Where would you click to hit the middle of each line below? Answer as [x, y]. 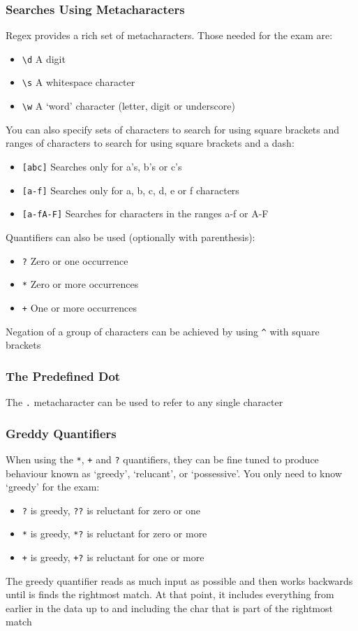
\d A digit [44, 58]
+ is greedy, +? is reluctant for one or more [113, 557]
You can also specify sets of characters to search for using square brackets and [173, 129]
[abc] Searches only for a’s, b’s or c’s [102, 166]
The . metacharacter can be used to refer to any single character [144, 401]
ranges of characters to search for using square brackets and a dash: [150, 143]
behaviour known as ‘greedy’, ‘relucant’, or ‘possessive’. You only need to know [174, 473]
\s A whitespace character [79, 82]
